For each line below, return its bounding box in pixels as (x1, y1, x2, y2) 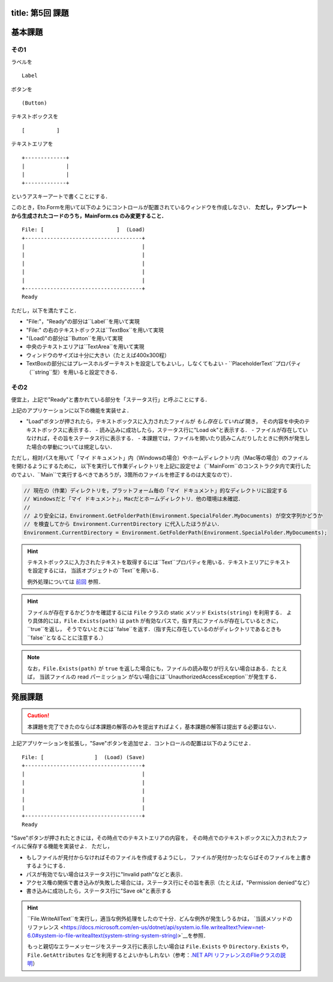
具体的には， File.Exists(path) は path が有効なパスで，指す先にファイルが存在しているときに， (32, 617, 282, 624)
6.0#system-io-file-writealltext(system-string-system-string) (27, 932, 178, 939)
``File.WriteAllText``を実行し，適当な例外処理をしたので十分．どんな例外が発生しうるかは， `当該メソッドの (27, 915, 293, 923)
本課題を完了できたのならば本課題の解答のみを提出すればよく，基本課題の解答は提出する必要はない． (27, 723, 280, 730)
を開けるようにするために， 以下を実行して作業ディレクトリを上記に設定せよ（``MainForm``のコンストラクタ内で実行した (11, 463, 311, 470)
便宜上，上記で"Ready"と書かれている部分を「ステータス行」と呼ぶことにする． (11, 395, 211, 403)
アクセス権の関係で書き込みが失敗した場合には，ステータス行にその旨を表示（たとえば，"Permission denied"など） (26, 879, 313, 886)
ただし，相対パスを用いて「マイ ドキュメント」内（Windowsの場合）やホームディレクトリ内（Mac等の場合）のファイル (11, 454, 308, 461)
